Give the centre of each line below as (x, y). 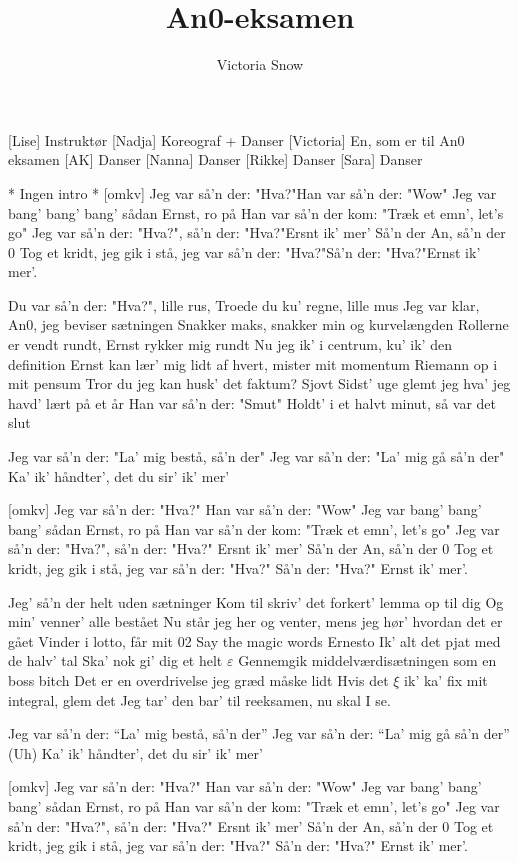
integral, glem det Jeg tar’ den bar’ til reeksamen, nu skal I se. (199, 699)
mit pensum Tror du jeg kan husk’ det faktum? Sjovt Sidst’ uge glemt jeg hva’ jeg (259, 383)
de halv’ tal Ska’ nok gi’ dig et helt (115, 660)
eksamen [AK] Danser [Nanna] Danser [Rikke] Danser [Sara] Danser (215, 159)
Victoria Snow (260, 64)
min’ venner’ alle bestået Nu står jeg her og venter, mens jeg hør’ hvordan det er (255, 621)
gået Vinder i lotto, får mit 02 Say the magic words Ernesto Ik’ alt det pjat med (254, 640)
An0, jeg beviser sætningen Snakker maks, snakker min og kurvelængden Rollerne (258, 324)
